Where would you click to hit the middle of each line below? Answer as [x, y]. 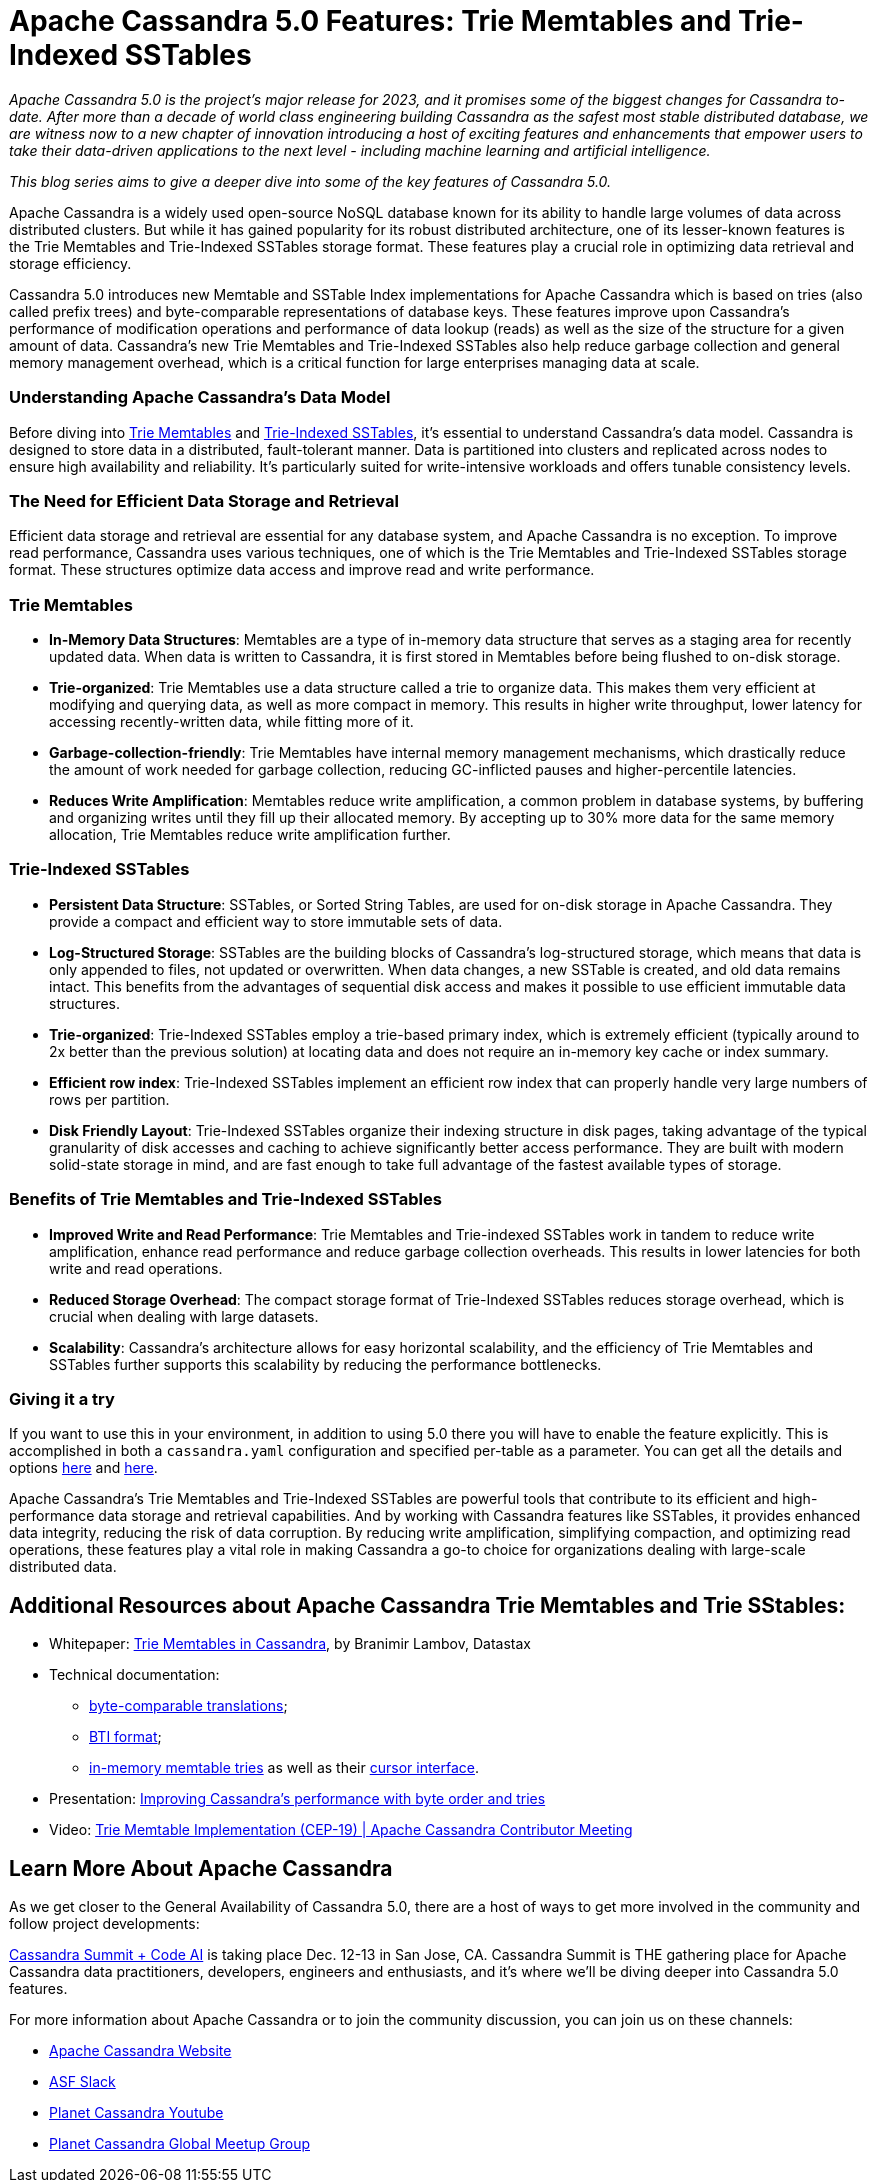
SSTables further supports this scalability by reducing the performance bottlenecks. [325, 1364]
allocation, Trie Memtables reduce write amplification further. [250, 834]
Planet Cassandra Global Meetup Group [179, 2143]
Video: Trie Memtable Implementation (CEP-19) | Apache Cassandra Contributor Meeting [341, 1830]
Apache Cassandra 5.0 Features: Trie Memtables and [370, 21]
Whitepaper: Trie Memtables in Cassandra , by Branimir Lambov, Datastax [290, 1644]
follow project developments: [104, 1923]
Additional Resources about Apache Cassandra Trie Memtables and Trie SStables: [427, 1605]
